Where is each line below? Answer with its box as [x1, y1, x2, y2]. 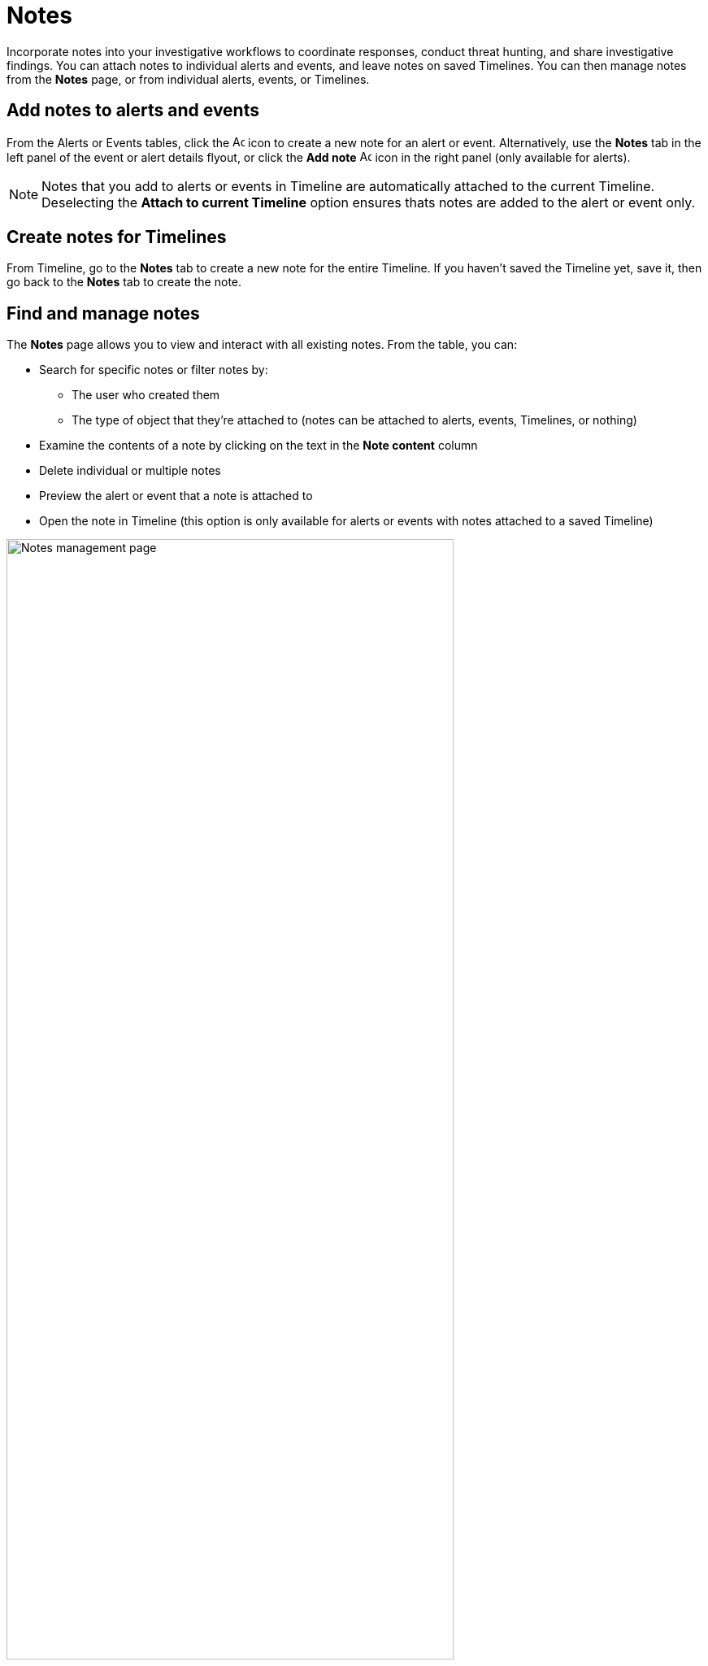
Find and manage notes [7, 302, 200, 324]
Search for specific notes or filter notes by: [39, 363, 268, 377]
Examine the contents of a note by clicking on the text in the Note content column [39, 438, 478, 453]
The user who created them [72, 388, 220, 402]
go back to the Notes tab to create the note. [7, 275, 242, 289]
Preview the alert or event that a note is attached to [39, 489, 313, 503]
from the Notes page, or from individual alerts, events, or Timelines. [7, 72, 370, 86]
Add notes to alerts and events [7, 100, 259, 121]
